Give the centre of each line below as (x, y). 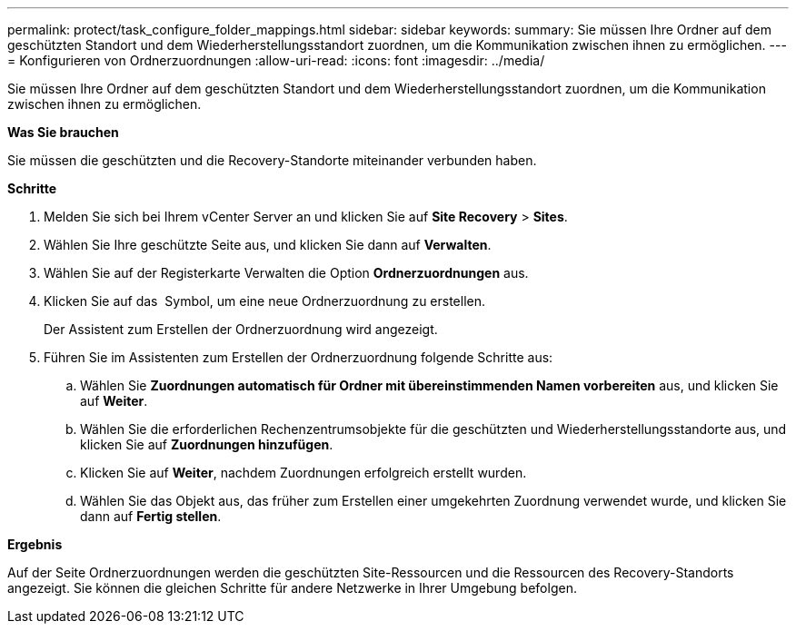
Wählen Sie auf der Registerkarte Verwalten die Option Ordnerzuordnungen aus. (286, 273)
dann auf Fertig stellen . (151, 516)
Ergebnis (35, 544)
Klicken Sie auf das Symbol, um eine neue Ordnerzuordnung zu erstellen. (265, 301)
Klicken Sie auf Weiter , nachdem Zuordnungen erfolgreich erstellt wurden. (303, 473)
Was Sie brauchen (63, 132)
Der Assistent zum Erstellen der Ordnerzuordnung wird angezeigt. (241, 329)
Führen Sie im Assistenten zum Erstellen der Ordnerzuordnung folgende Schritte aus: (298, 357)
